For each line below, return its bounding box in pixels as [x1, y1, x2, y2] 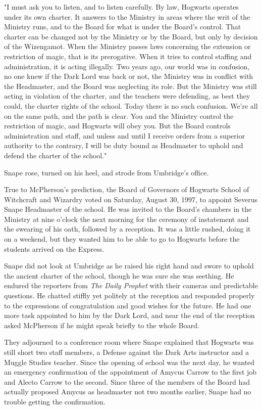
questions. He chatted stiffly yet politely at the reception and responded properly [4, 290, 255, 301]
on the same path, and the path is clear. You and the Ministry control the [4, 110, 234, 121]
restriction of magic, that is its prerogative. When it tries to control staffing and [4, 51, 252, 61]
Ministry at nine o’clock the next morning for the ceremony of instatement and [4, 213, 249, 224]
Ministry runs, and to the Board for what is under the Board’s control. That [4, 21, 241, 32]
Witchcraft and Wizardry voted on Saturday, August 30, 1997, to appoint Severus [4, 194, 258, 204]
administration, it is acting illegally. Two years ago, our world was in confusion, [4, 61, 250, 71]
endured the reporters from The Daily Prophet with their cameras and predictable [4, 280, 258, 291]
